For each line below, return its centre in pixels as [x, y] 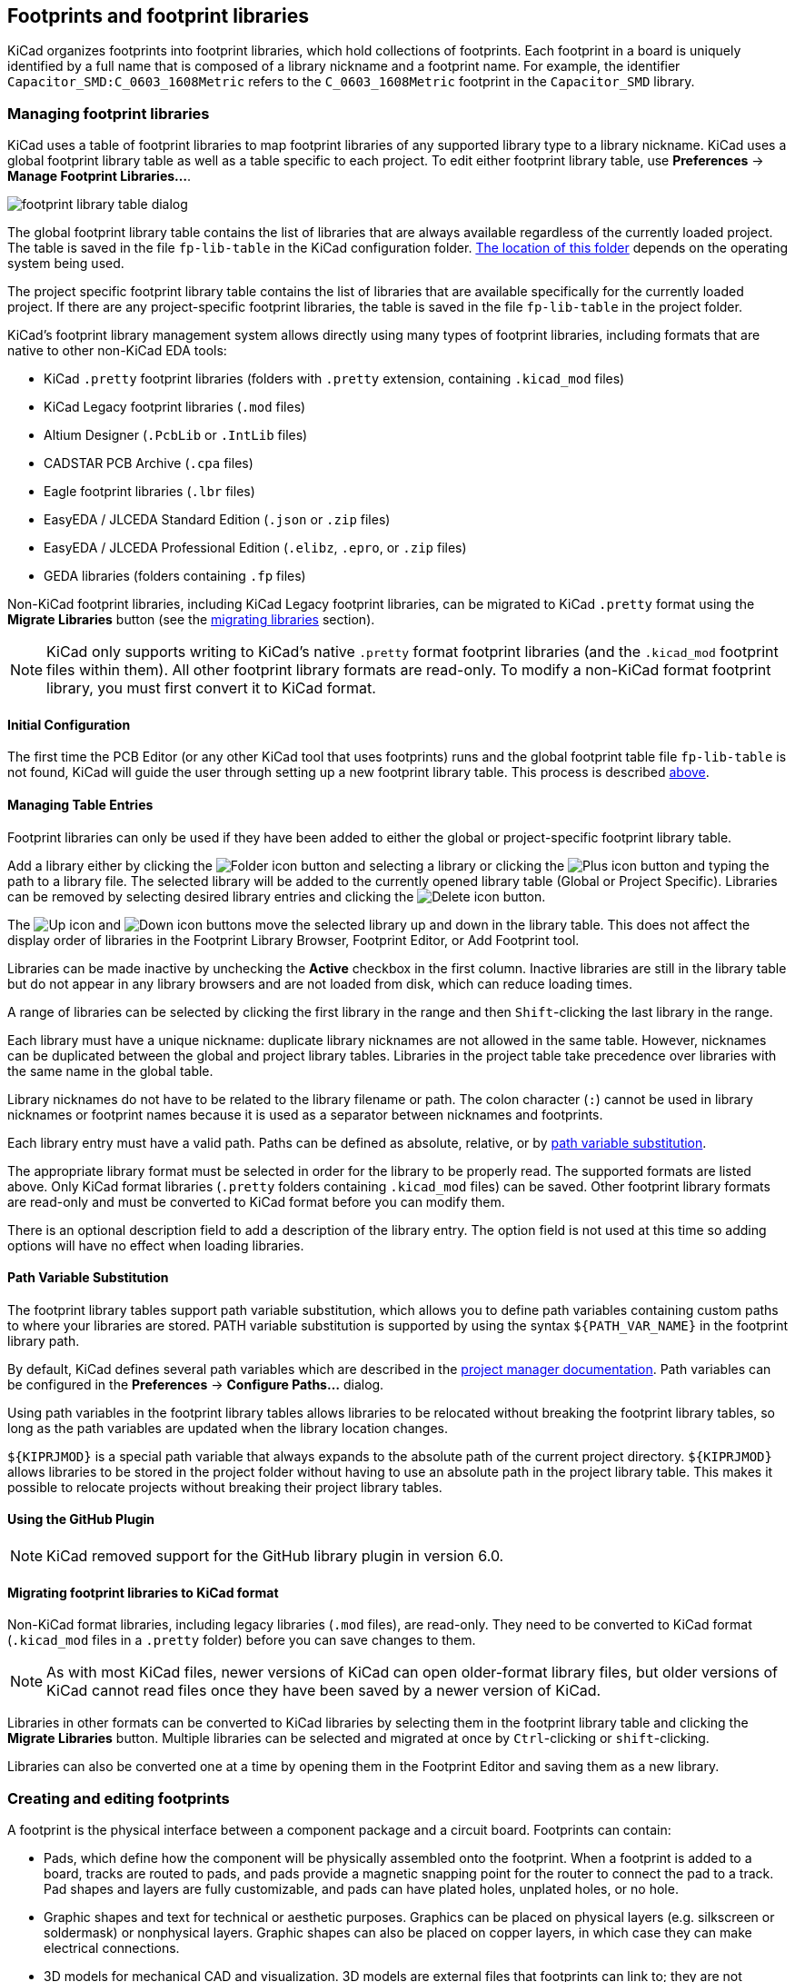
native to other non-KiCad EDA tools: [117, 351]
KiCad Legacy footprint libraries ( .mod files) [175, 407]
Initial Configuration [69, 724]
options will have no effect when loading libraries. [156, 1245]
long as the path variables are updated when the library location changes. [228, 1428]
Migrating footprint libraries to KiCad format [143, 1592]
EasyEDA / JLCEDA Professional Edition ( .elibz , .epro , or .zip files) [255, 548]
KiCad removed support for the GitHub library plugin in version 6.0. [275, 1556]
